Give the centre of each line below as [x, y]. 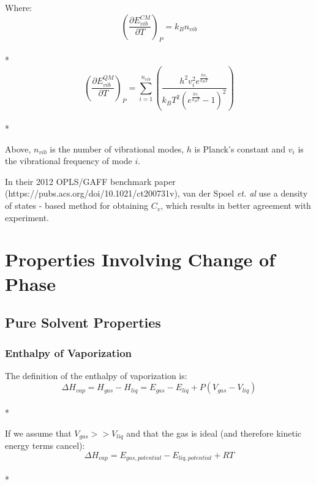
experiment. [27, 217]
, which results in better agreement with [236, 205]
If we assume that [38, 433]
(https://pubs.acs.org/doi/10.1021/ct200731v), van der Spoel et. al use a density [156, 193]
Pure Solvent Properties [83, 322]
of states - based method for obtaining [77, 205]
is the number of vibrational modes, [117, 149]
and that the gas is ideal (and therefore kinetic [214, 433]
